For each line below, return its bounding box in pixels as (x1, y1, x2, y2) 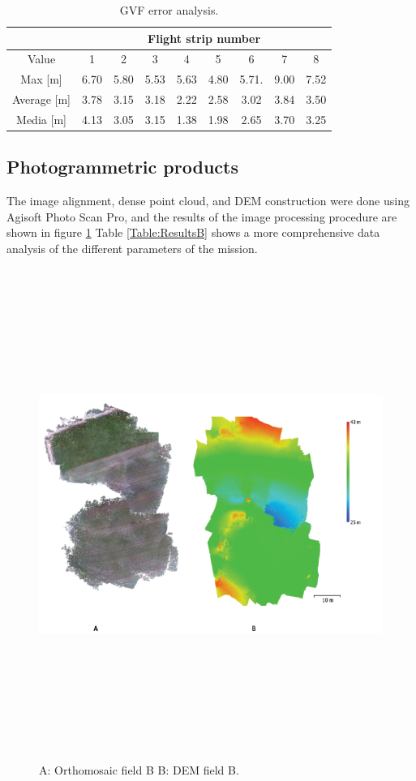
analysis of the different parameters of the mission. (6, 240, 258, 257)
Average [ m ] (12, 91, 71, 108)
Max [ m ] (20, 71, 62, 88)
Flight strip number (148, 29, 261, 46)
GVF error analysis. (119, 2, 219, 18)
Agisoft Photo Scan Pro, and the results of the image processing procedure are (6, 208, 397, 225)
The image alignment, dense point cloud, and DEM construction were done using (6, 192, 410, 209)
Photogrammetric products (6, 154, 238, 179)
